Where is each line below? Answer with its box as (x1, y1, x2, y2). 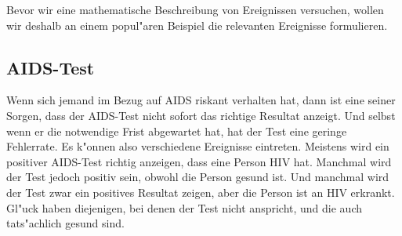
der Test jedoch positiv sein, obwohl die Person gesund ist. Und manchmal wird (6, 169, 389, 185)
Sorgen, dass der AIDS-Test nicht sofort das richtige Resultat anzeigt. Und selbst (6, 107, 396, 123)
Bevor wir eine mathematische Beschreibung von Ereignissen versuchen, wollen (6, 2, 384, 17)
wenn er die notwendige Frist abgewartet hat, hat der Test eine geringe (6, 122, 347, 139)
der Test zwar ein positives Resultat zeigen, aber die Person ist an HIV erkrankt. (6, 183, 395, 200)
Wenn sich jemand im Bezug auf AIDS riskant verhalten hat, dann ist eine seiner (6, 92, 396, 108)
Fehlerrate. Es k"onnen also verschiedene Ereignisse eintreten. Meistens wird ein (6, 138, 389, 154)
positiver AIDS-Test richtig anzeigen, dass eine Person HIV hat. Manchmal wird (6, 153, 392, 169)
